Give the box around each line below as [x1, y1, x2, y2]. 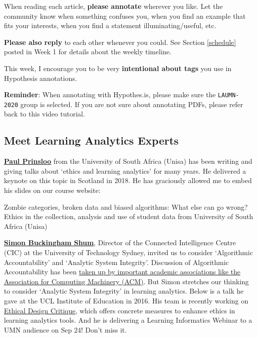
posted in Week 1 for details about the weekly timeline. [4, 46, 171, 57]
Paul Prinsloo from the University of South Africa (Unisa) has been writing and [4, 156, 253, 166]
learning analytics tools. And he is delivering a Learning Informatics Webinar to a [4, 315, 253, 325]
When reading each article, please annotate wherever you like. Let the [4, 1, 223, 11]
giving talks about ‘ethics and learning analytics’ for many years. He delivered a [4, 165, 246, 176]
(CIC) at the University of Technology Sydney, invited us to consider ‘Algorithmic [4, 247, 253, 258]
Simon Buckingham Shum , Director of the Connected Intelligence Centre [4, 237, 236, 248]
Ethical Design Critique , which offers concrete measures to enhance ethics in [4, 305, 235, 315]
